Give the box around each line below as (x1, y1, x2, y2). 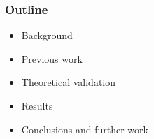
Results (21, 98, 53, 112)
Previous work (21, 51, 83, 66)
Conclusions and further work (21, 122, 148, 136)
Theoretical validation (21, 75, 116, 89)
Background (21, 28, 73, 43)
